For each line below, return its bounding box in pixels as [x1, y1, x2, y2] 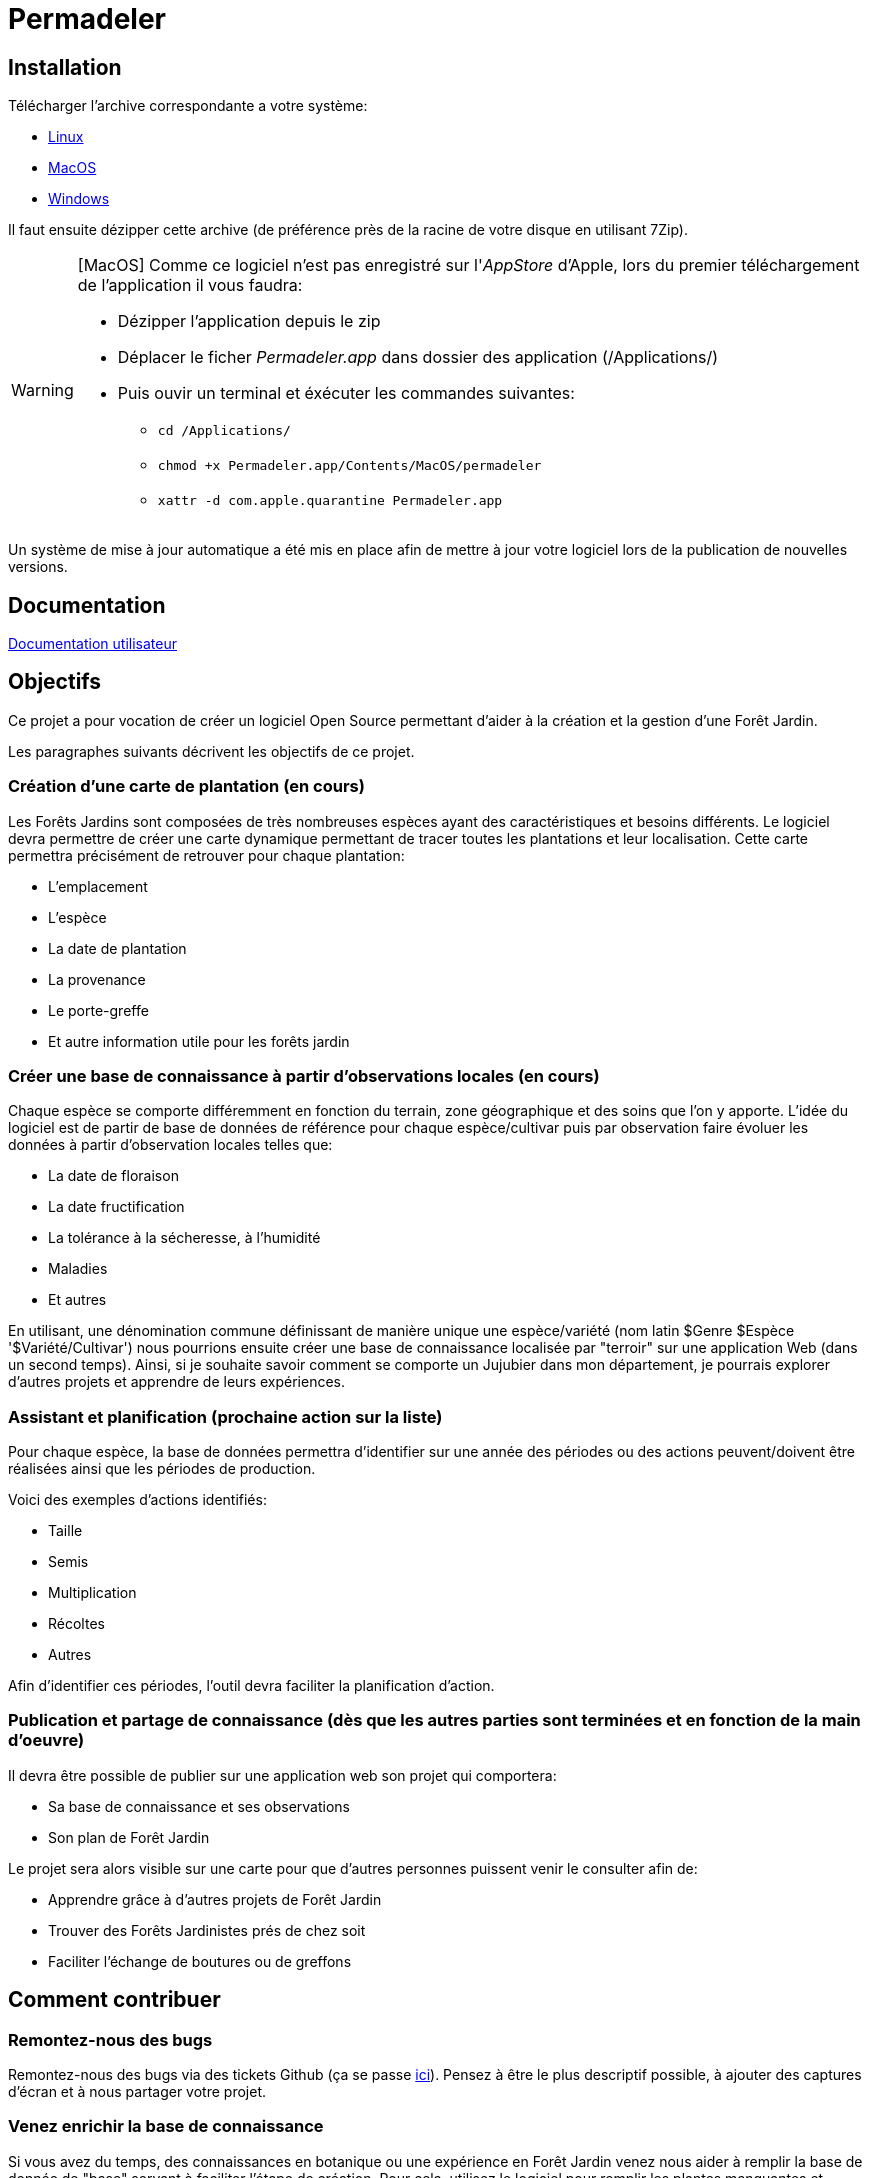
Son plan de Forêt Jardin [48, 1828, 210, 1846]
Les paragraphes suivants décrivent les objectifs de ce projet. [8, 742, 415, 760]
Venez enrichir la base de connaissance [8, 2116, 324, 2137]
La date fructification [48, 1198, 185, 1216]
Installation [8, 54, 122, 80]
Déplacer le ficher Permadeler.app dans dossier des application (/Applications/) [117, 347, 719, 368]
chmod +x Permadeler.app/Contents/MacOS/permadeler [157, 458, 542, 474]
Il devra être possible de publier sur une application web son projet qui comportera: [8, 1766, 557, 1784]
